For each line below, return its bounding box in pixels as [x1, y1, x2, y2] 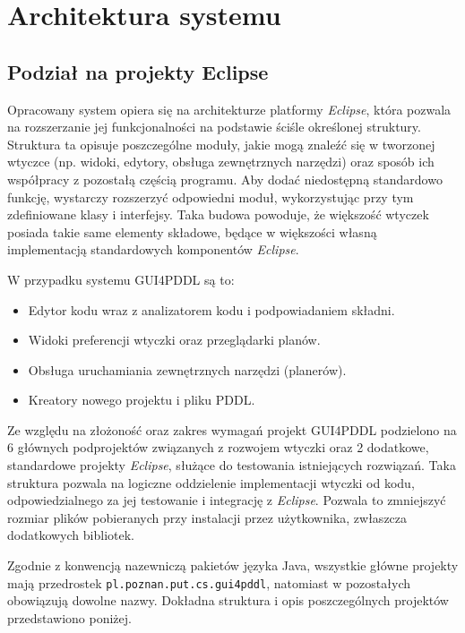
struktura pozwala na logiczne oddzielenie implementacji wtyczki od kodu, [7, 473, 415, 492]
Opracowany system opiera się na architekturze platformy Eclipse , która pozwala [7, 99, 452, 118]
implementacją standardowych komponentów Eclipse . [7, 240, 299, 259]
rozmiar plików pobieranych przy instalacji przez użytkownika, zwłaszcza [7, 508, 408, 526]
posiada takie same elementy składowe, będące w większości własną [7, 222, 377, 241]
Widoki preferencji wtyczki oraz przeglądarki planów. [28, 330, 321, 349]
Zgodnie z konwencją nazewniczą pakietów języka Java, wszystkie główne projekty [7, 556, 459, 575]
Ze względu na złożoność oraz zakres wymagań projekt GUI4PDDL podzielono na [7, 420, 457, 439]
